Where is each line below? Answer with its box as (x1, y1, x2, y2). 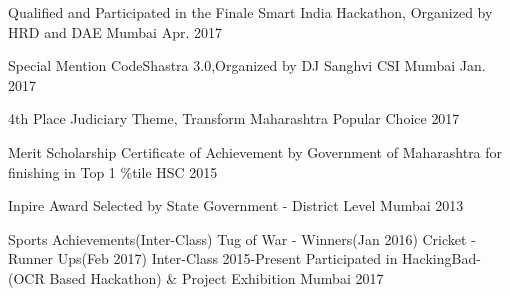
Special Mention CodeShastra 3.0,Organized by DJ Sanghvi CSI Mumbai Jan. (8, 55, 486, 76)
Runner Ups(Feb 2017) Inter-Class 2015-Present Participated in (8, 248, 398, 269)
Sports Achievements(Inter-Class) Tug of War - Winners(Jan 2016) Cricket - (8, 228, 476, 249)
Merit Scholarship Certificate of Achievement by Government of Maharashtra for (8, 141, 503, 162)
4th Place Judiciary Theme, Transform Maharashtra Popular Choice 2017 (8, 108, 460, 129)
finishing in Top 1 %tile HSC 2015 (8, 161, 218, 182)
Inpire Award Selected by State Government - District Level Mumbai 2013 (8, 195, 464, 216)
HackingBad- (402, 248, 481, 269)
